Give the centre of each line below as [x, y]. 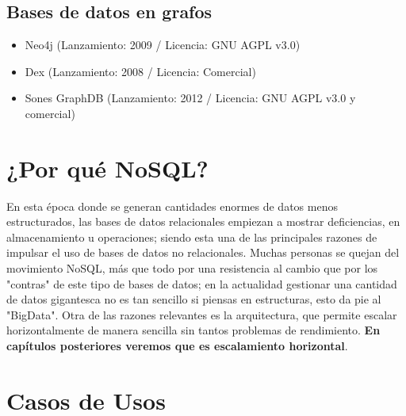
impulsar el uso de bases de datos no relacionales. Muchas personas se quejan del [203, 252]
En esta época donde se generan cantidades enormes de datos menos [172, 206]
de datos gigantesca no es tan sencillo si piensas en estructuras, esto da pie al [194, 299]
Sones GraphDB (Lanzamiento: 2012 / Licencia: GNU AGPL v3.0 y [190, 98]
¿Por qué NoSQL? [107, 168]
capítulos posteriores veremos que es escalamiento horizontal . [177, 346]
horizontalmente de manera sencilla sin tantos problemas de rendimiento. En [193, 330]
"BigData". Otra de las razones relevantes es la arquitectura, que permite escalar [202, 314]
